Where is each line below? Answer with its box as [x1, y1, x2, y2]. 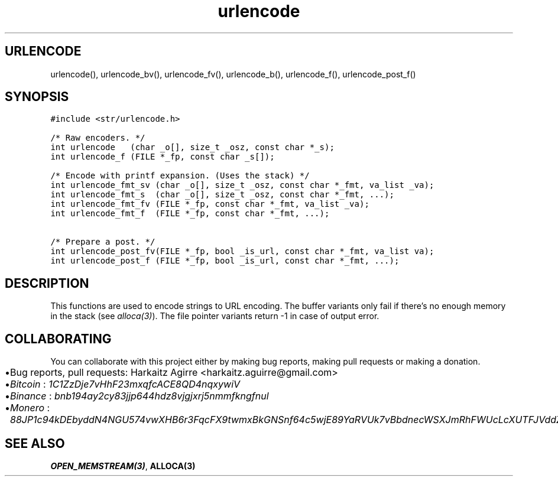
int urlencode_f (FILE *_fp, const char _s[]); [50, 152, 275, 162]
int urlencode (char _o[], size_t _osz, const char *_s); [50, 142, 335, 152]
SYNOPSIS [5, 89, 69, 105]
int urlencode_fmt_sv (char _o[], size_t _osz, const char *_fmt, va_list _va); [50, 180, 434, 190]
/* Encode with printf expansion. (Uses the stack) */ [50, 171, 310, 181]
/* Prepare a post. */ [50, 237, 155, 247]
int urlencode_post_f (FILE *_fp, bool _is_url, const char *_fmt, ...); [50, 256, 400, 266]
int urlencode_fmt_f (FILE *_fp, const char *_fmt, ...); [50, 209, 330, 219]
